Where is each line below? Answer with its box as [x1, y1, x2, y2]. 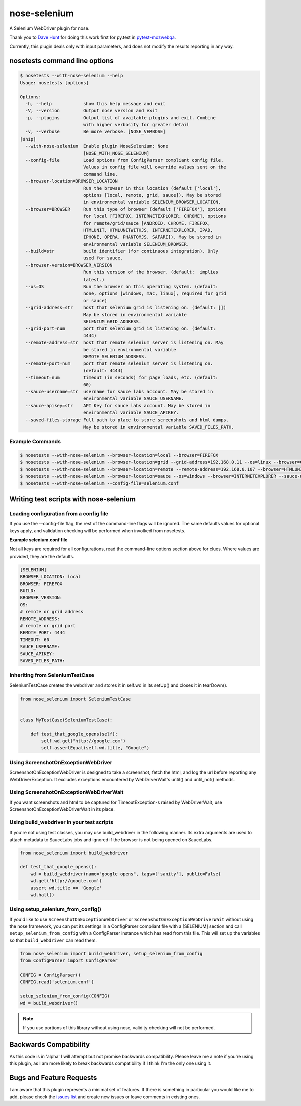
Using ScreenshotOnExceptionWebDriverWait [9, 789, 124, 796]
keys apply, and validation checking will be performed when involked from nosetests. [9, 527, 186, 534]
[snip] [20, 136, 36, 142]
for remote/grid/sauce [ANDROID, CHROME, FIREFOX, [83, 220, 211, 226]
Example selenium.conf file [9, 537, 68, 543]
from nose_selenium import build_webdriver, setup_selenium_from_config [20, 951, 203, 956]
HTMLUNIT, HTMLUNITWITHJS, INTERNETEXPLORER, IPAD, [83, 227, 213, 233]
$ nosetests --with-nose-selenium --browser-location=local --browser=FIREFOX [20, 452, 218, 458]
